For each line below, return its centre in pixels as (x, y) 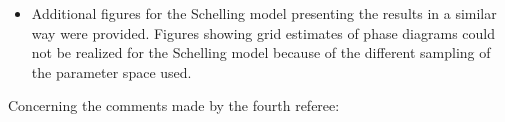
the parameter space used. (111, 71)
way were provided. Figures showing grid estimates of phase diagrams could (263, 32)
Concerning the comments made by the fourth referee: (174, 105)
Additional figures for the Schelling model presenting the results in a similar (264, 13)
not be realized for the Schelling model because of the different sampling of (261, 52)
